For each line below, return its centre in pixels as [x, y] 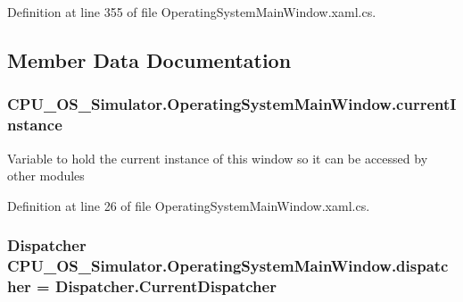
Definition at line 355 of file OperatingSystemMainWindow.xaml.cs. [192, 12]
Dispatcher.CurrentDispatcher [165, 286]
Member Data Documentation [149, 59]
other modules [46, 176]
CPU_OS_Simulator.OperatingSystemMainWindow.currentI [232, 104]
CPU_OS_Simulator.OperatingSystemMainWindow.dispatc [228, 266]
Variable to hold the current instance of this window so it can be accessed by [218, 158]
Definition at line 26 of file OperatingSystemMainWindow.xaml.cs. [189, 205]
